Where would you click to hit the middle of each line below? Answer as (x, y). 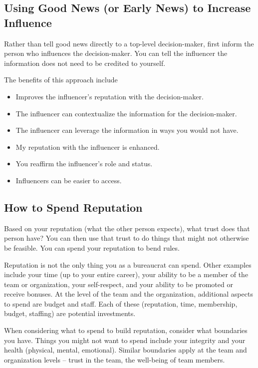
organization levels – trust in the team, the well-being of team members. (115, 359)
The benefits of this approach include (61, 80)
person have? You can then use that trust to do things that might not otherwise (127, 238)
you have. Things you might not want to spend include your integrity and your (125, 340)
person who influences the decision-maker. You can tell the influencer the (116, 53)
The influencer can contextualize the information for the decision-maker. (126, 113)
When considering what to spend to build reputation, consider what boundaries (126, 330)
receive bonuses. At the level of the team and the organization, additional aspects (129, 294)
